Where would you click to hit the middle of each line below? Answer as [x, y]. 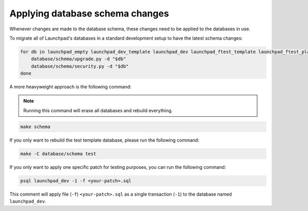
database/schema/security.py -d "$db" [80, 66]
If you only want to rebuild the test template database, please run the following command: [104, 140]
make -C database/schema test [58, 154]
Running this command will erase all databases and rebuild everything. [98, 110]
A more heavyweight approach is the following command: [71, 87]
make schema [35, 127]
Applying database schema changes [89, 13]
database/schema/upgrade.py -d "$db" [79, 59]
